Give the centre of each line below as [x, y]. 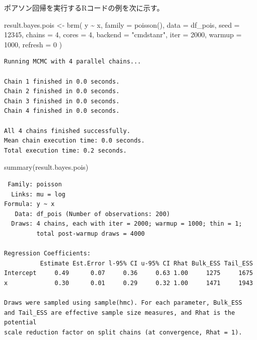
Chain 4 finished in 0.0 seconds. [62, 111]
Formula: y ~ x [29, 204]
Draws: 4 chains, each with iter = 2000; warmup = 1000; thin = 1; [127, 224]
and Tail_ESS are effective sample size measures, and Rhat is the [120, 313]
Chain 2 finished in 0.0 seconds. [62, 91]
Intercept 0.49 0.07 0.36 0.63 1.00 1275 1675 [128, 273]
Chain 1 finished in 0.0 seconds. [62, 81]
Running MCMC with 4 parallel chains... [73, 62]
